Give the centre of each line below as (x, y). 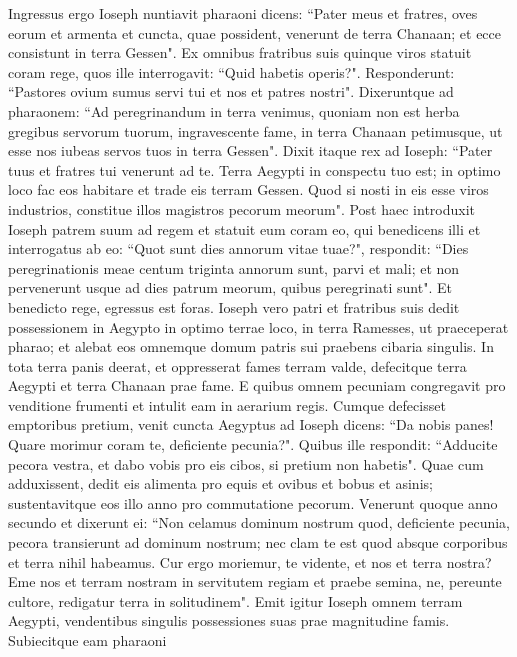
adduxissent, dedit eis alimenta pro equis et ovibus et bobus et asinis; (220, 483)
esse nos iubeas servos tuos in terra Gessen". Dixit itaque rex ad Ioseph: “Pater (250, 150)
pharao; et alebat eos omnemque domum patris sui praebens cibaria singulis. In (251, 346)
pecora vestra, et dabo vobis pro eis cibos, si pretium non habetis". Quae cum (246, 463)
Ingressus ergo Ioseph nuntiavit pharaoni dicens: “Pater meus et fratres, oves (243, 13)
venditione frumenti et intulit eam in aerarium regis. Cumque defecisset (227, 404)
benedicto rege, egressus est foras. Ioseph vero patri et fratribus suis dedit (234, 306)
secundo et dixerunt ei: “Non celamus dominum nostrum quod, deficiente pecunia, (259, 522)
